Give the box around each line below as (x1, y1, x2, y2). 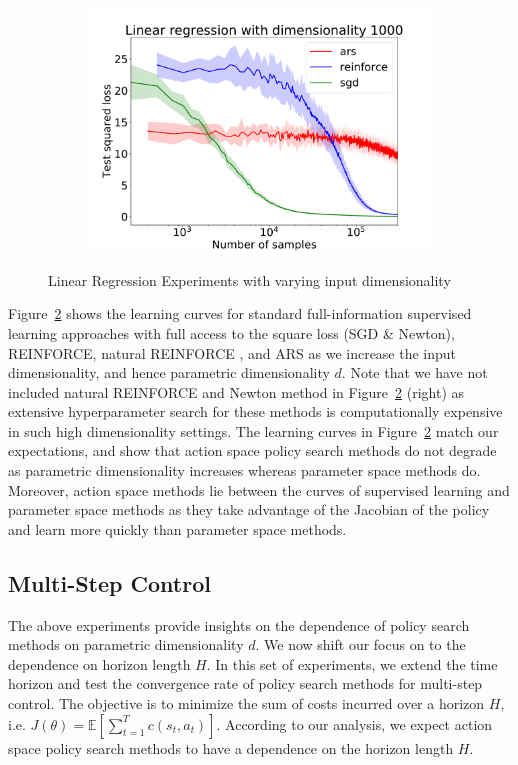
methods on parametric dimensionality (8, 634, 244, 655)
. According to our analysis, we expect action (216, 713, 493, 734)
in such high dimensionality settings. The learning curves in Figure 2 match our (8, 420, 499, 441)
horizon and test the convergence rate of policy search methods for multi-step (8, 673, 483, 694)
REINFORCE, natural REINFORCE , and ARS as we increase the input (8, 342, 457, 363)
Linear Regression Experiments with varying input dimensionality (48, 269, 451, 290)
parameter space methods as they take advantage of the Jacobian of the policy (8, 499, 490, 520)
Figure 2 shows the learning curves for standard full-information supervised (8, 303, 472, 324)
